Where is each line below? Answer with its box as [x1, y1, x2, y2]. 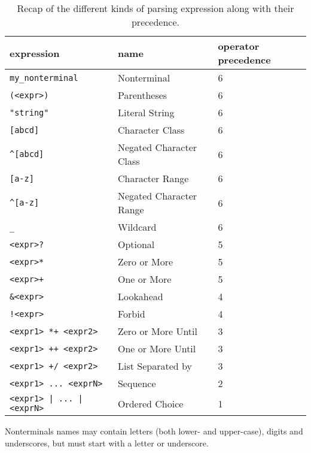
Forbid [117, 307, 145, 321]
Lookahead [117, 289, 163, 303]
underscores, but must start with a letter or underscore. [5, 436, 209, 449]
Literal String [117, 105, 175, 119]
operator [218, 39, 260, 53]
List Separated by [117, 359, 192, 373]
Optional [117, 237, 155, 251]
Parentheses [117, 88, 167, 102]
